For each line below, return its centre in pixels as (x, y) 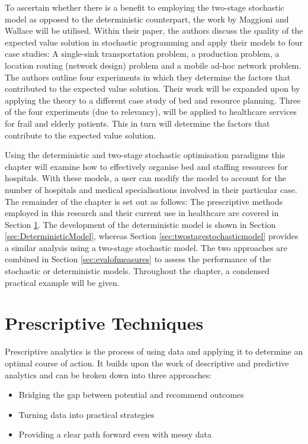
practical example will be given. (62, 282)
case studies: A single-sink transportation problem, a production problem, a (142, 54)
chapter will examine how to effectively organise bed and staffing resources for (146, 166)
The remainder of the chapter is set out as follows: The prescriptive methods (144, 201)
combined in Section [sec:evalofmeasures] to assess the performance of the (138, 259)
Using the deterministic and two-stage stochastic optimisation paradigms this (145, 155)
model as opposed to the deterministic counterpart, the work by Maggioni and (147, 19)
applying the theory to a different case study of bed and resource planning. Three (153, 100)
